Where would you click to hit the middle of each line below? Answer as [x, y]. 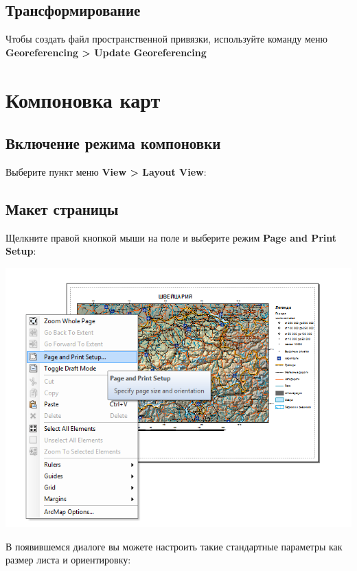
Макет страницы [62, 208]
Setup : [21, 251]
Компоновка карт [83, 99]
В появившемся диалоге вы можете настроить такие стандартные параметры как [174, 546]
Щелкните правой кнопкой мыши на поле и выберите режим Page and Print [171, 237]
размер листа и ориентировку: [68, 560]
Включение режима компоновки [113, 143]
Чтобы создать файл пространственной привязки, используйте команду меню [166, 39]
